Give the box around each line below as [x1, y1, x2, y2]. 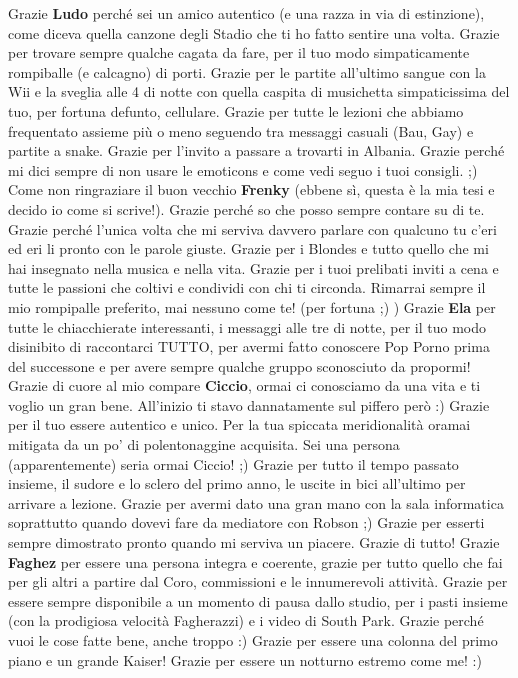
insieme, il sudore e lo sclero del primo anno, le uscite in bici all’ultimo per [8, 473, 466, 494]
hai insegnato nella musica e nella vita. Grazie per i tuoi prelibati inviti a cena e [8, 257, 499, 278]
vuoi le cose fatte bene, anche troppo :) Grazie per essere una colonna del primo [8, 630, 498, 650]
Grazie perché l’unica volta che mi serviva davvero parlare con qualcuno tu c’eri [8, 218, 497, 239]
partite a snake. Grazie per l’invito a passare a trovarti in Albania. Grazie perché [8, 140, 505, 161]
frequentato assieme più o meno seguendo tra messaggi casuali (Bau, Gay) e [8, 120, 474, 141]
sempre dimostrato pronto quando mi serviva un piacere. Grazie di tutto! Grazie [8, 532, 500, 553]
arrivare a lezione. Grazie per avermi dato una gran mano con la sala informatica [8, 492, 504, 513]
